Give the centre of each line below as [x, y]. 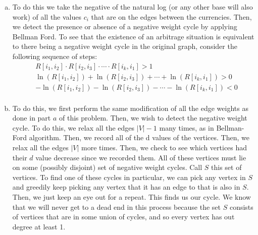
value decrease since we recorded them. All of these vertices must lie [141, 157]
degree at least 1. [39, 226]
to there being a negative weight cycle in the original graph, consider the [125, 46]
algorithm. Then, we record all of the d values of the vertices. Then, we [139, 137]
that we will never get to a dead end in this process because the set [117, 207]
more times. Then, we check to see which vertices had [164, 148]
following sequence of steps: [55, 56]
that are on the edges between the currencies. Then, [171, 16]
